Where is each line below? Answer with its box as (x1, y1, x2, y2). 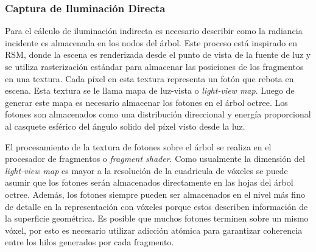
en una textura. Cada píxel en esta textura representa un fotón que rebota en (5, 72, 294, 85)
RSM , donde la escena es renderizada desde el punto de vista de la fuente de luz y (5, 48, 311, 61)
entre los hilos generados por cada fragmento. (5, 236, 174, 248)
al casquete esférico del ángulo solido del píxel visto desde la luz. (5, 119, 245, 132)
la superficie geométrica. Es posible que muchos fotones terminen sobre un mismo (5, 212, 309, 225)
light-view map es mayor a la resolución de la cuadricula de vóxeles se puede (5, 164, 288, 177)
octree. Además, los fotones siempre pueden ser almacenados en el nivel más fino (5, 187, 305, 200)
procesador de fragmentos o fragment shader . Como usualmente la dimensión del (5, 152, 305, 165)
